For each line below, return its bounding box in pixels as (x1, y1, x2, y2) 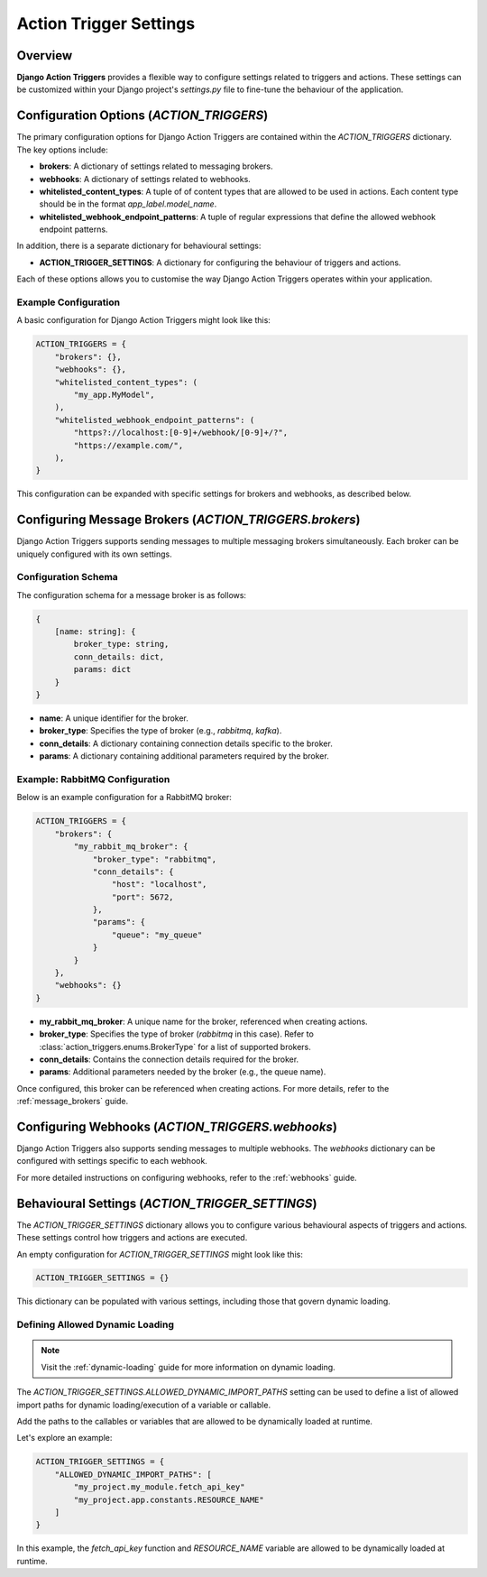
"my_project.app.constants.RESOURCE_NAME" (73, 1494, 265, 1505)
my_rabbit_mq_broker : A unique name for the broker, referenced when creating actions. (39, 1016, 369, 1027)
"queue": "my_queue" (111, 929, 203, 940)
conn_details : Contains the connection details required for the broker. (39, 1054, 299, 1065)
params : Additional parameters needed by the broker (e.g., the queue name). (39, 1066, 326, 1077)
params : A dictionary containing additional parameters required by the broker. (39, 751, 329, 761)
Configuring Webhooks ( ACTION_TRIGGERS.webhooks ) (16, 1119, 338, 1134)
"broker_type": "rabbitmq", (92, 853, 216, 864)
